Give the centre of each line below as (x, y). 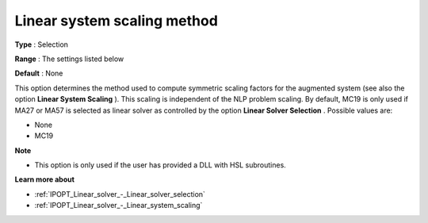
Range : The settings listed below (69, 59)
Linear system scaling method (116, 21)
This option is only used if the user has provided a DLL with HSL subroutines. (160, 165)
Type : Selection (42, 44)
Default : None (39, 73)
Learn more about (45, 179)
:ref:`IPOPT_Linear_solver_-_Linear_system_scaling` (118, 206)
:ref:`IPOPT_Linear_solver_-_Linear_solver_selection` (120, 194)
